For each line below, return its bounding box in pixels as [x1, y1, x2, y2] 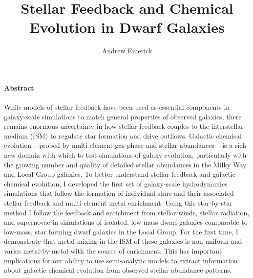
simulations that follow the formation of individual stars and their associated [4, 188, 234, 198]
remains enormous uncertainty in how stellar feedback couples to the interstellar [4, 121, 244, 131]
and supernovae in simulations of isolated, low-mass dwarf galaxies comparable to [4, 217, 248, 227]
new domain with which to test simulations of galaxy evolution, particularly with [4, 150, 247, 160]
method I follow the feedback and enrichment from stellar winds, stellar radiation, [4, 207, 250, 217]
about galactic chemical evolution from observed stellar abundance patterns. [4, 265, 232, 275]
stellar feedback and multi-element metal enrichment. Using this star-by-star [4, 198, 232, 208]
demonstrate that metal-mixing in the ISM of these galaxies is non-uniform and [4, 236, 242, 246]
